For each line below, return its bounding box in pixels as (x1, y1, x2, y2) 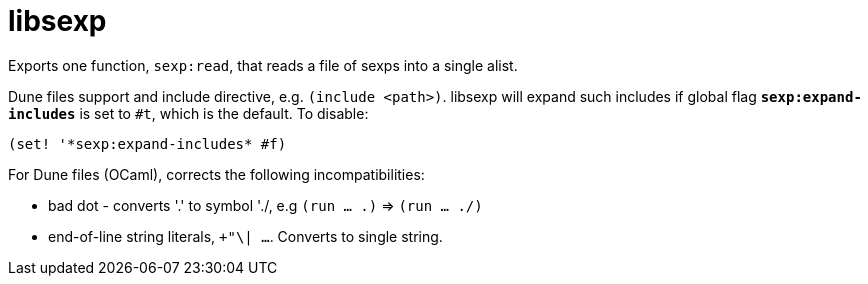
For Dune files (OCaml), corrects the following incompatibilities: (8, 165, 425, 183)
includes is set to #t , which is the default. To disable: (8, 104, 369, 122)
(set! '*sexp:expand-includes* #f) (8, 135, 287, 152)
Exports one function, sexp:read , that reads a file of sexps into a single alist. (8, 56, 518, 74)
